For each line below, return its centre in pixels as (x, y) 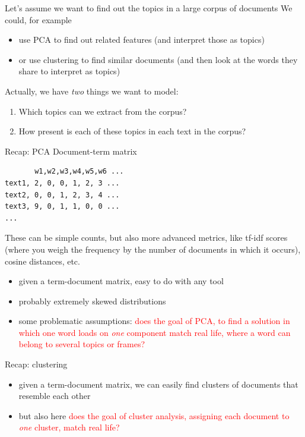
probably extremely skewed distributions (92, 301)
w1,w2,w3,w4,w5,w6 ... (79, 172)
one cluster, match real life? (69, 427)
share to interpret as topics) (69, 71)
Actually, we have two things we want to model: (92, 91)
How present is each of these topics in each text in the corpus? (132, 131)
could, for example (38, 19)
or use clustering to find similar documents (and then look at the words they (158, 59)
